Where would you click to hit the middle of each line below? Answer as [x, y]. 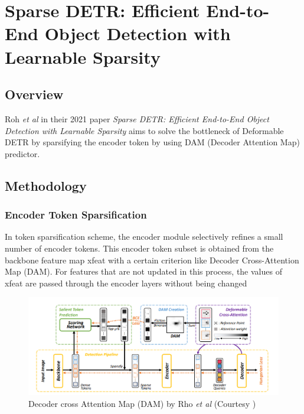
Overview [34, 94]
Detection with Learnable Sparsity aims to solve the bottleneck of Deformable [144, 130]
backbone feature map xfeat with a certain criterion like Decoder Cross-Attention [152, 260]
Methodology [46, 185]
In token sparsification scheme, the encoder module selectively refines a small [144, 237]
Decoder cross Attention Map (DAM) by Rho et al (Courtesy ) [142, 404]
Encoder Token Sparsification [76, 215]
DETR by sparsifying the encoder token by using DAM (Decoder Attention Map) [152, 142]
